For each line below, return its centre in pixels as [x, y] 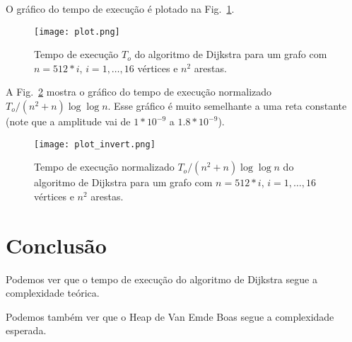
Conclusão [56, 245]
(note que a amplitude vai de [68, 121]
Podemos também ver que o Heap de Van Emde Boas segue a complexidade [170, 316]
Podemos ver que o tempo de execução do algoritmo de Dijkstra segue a [162, 279]
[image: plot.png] [77, 32]
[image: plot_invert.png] [95, 144]
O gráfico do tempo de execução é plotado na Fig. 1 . [120, 8]
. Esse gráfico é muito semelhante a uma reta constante [227, 106]
